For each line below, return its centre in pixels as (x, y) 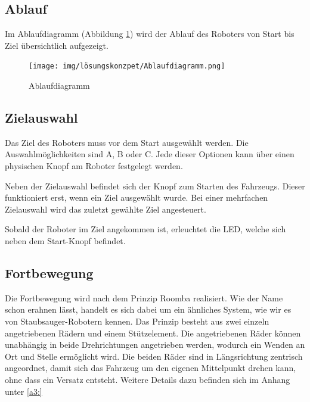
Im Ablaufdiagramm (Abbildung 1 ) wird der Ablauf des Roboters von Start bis (150, 34)
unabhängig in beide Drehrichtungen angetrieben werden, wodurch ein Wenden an (155, 345)
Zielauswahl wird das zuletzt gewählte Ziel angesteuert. (106, 209)
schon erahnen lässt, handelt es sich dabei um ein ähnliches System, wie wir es (148, 309)
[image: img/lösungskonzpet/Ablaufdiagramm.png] (127, 66)
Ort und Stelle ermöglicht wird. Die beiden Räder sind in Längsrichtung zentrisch (154, 356)
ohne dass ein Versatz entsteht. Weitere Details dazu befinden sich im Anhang (148, 379)
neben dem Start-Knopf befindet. (65, 241)
